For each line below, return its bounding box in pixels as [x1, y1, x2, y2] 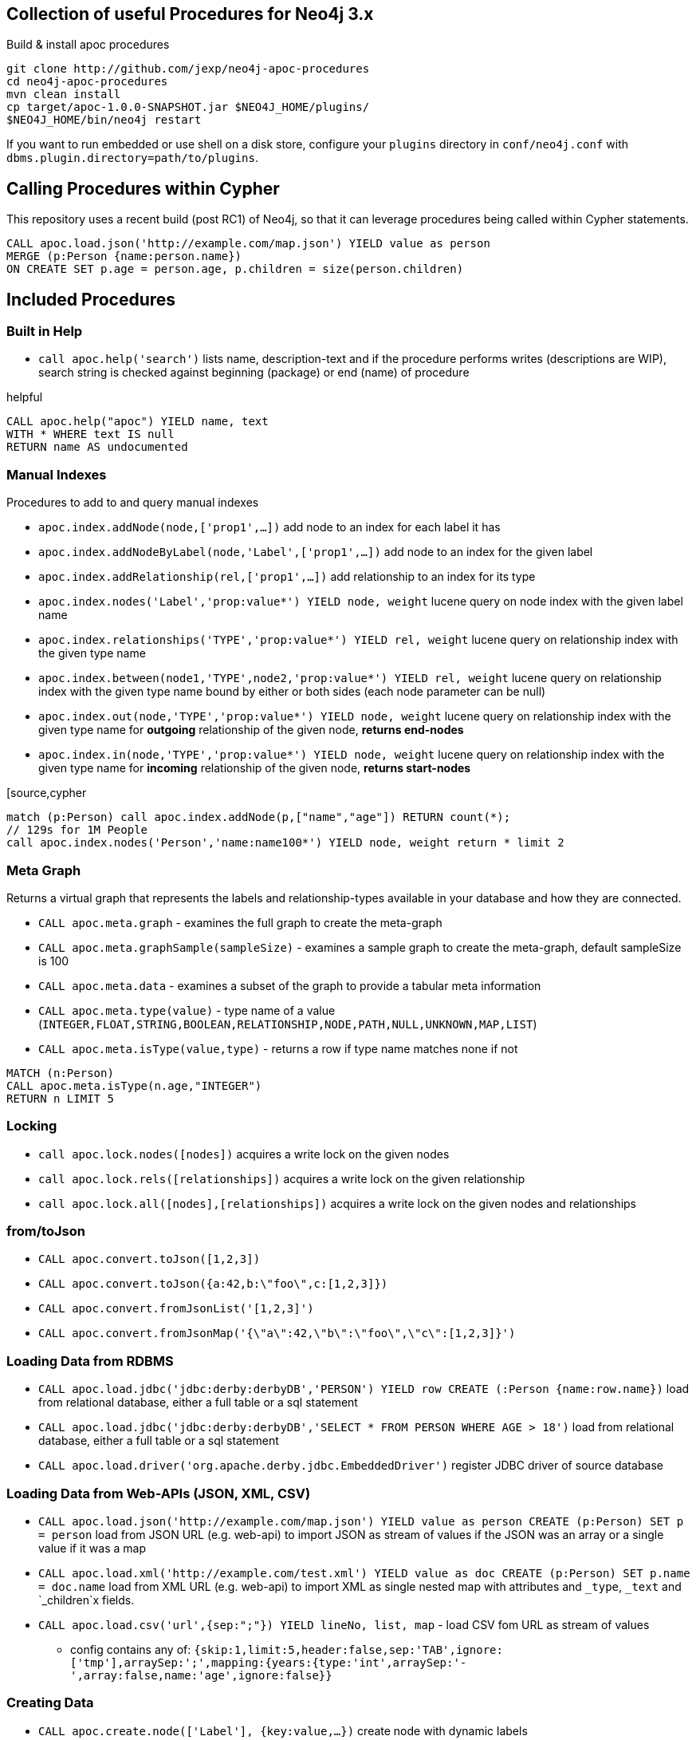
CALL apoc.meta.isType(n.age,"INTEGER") [6, 1079, 262, 1092]
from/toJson [6, 1223, 85, 1240]
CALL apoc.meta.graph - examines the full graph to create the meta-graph [38, 915, 442, 929]
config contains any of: [70, 1642, 191, 1656]
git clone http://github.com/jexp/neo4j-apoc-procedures [6, 62, 370, 76]
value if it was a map [38, 1541, 146, 1555]
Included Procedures [6, 289, 176, 310]
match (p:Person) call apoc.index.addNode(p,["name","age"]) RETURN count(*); [6, 811, 511, 824]
